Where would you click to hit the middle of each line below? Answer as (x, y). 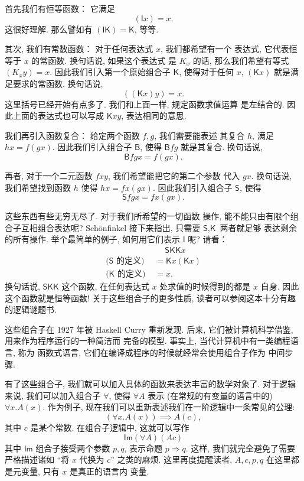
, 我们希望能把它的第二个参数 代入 (174, 175)
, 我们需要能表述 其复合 (200, 135)
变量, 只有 (40, 471)
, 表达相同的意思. (154, 116)
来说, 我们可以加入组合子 (53, 395)
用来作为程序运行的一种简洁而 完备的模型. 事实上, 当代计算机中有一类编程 (148, 341)
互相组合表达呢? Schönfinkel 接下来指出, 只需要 (111, 227)
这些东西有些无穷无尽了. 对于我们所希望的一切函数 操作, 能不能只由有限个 (148, 216)
